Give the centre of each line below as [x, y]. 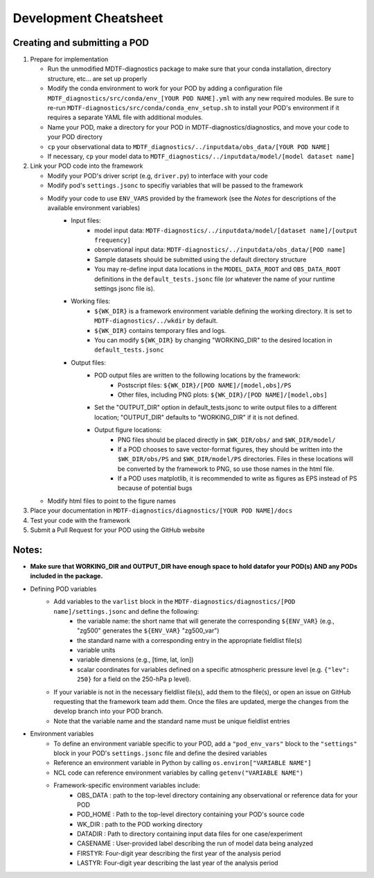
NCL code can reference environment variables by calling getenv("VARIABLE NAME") [179, 773]
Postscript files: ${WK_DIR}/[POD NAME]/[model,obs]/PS [205, 385]
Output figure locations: [128, 430]
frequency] [113, 240]
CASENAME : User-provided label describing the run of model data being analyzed [195, 843]
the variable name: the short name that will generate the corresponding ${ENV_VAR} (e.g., [206, 621]
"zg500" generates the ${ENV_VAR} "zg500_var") [148, 630]
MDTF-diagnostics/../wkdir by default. [156, 321]
